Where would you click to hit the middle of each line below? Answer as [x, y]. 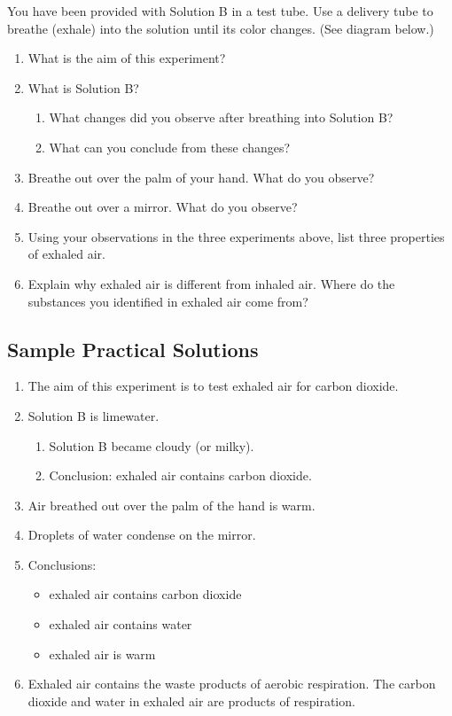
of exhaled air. [66, 254]
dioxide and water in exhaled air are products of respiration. [191, 700]
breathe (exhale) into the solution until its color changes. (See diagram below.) [221, 28]
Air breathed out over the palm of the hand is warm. [171, 505]
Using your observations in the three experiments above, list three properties [236, 236]
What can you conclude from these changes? [170, 147]
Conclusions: [62, 564]
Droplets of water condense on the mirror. [142, 535]
